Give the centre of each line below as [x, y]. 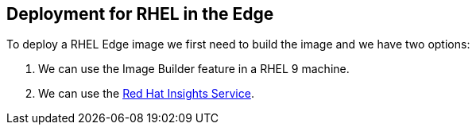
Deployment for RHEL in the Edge [140, 14]
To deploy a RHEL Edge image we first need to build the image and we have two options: [238, 44]
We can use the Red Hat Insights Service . [146, 94]
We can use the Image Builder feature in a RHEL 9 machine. [194, 69]
